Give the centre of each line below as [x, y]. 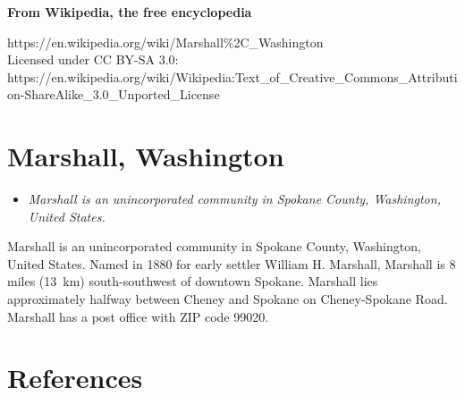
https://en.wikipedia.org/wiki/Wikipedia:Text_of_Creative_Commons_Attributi [232, 76]
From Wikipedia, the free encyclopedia [130, 12]
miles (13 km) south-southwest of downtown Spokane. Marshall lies [193, 281]
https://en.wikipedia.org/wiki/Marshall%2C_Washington [165, 42]
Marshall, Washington [146, 156]
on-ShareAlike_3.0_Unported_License [114, 94]
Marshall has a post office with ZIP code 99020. [138, 316]
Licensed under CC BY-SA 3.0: [93, 59]
